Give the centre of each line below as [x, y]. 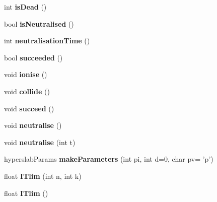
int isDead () [25, 7]
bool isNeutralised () [39, 23]
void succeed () [29, 108]
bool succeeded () [33, 57]
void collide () [27, 91]
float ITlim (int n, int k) [43, 176]
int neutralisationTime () [47, 41]
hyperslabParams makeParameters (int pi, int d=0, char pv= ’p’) [109, 159]
